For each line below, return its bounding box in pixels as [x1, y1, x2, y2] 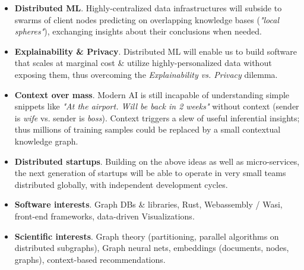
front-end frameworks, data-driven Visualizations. [14, 209, 195, 222]
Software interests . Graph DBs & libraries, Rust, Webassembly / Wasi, [14, 198, 283, 211]
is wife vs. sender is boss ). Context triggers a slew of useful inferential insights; [14, 111, 300, 124]
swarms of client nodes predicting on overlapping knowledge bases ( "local [14, 13, 280, 26]
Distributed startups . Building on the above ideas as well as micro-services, [14, 155, 300, 167]
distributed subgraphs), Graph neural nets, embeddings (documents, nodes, [14, 241, 289, 254]
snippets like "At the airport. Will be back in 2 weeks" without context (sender [14, 100, 299, 112]
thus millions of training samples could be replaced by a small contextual [14, 123, 281, 136]
